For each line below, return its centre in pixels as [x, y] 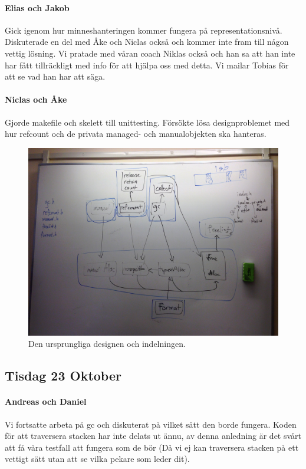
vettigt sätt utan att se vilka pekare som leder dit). [97, 459]
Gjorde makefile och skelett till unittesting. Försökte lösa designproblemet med [147, 122]
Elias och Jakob [37, 7]
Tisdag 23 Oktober [63, 375]
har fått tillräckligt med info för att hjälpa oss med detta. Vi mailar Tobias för [147, 65]
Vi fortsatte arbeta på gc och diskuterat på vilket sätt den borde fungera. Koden [151, 424]
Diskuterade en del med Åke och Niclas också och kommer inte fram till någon [147, 42]
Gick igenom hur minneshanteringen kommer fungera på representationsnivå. [144, 30]
